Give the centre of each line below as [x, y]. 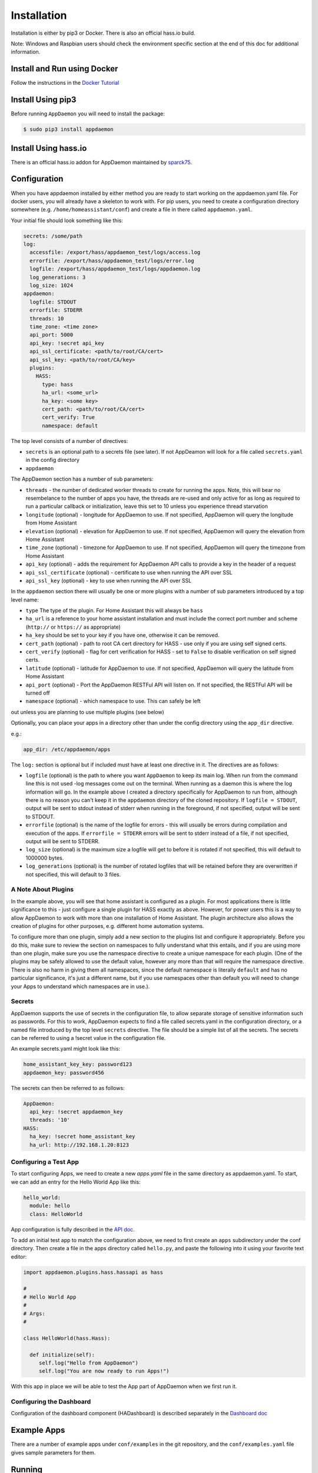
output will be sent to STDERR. [63, 841]
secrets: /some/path [53, 236]
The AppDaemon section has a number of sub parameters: [82, 479]
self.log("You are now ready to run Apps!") [104, 1371]
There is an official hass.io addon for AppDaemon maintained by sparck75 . [102, 162]
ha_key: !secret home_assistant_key [82, 1137]
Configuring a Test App [45, 1162]
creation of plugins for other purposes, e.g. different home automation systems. [107, 926]
